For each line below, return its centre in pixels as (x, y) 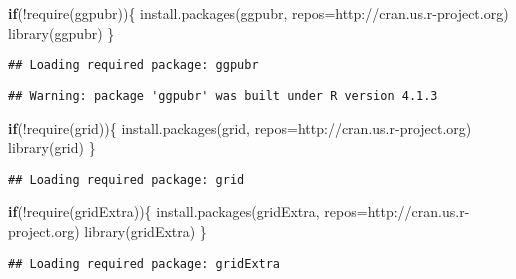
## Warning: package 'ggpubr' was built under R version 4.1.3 (223, 95)
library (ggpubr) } (61, 32)
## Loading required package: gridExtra (144, 263)
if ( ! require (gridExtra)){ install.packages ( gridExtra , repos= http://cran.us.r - (239, 211)
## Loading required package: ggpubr (133, 65)
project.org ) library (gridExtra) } (107, 230)
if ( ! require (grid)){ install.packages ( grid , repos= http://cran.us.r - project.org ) (240, 127)
